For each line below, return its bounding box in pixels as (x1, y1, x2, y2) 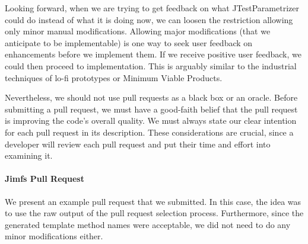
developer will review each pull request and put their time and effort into (5, 137, 271, 150)
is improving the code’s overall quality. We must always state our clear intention (5, 114, 297, 127)
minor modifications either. (5, 230, 103, 242)
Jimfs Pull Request (5, 172, 84, 185)
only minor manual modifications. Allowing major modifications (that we (5, 25, 271, 37)
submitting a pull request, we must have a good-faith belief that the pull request (5, 102, 298, 115)
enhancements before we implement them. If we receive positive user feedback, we (5, 48, 301, 60)
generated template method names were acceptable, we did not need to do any (5, 218, 291, 230)
